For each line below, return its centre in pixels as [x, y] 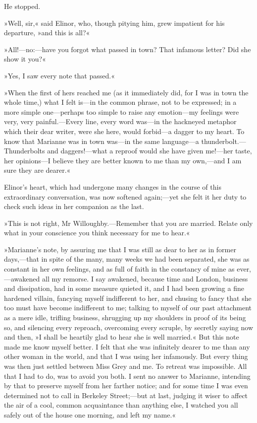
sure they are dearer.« [37, 170]
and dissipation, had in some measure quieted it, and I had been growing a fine [124, 288]
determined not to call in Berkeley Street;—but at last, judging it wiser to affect [126, 395]
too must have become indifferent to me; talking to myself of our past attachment [128, 308]
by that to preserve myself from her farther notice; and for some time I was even [126, 386]
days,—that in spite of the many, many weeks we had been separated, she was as [127, 259]
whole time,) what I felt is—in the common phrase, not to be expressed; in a [120, 102]
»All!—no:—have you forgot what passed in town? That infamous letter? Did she [128, 49]
